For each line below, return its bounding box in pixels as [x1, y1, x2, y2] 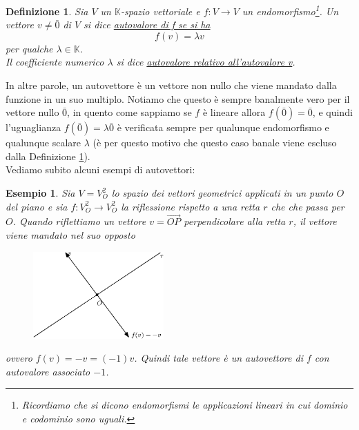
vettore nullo [6, 105, 59, 119]
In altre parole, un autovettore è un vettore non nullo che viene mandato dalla [6, 78, 337, 92]
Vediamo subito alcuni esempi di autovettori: [6, 162, 195, 177]
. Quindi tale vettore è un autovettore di [134, 351, 303, 365]
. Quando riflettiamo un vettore [12, 214, 146, 228]
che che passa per [271, 199, 345, 213]
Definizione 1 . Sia [6, 3, 88, 18]
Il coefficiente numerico [6, 55, 104, 69]
